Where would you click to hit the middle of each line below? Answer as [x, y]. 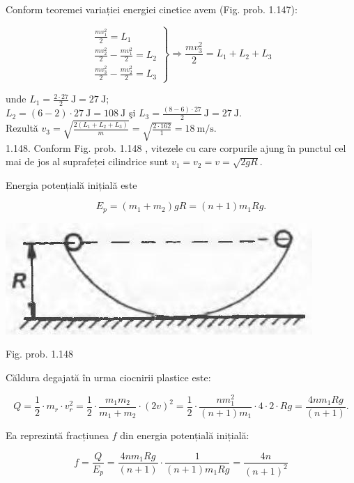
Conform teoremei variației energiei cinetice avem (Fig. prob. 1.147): [152, 9]
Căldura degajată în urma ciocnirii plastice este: [108, 377]
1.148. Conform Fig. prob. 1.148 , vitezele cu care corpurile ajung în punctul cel [176, 147]
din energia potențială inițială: [185, 435]
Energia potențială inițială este [71, 184]
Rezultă [22, 128]
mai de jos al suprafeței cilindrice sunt [87, 161]
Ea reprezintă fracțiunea [57, 435]
